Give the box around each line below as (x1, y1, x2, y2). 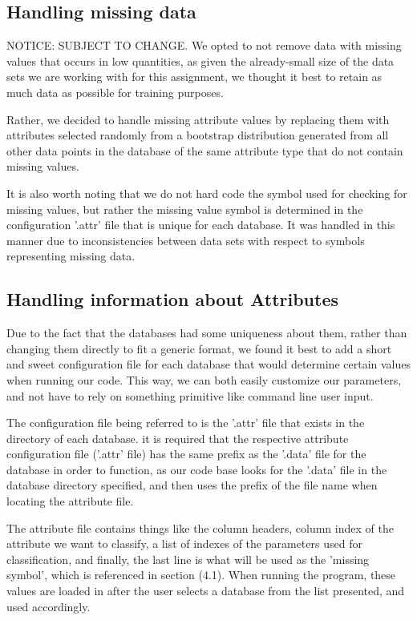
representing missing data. (6, 248, 136, 264)
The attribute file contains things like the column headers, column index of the (6, 519, 394, 536)
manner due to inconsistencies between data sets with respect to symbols (6, 231, 365, 248)
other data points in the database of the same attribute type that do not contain (6, 142, 403, 159)
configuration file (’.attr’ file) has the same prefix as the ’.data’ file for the (6, 445, 366, 462)
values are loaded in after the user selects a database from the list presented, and (6, 582, 405, 599)
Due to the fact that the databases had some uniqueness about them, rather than (6, 324, 407, 341)
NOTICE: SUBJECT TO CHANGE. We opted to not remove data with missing (6, 37, 402, 54)
